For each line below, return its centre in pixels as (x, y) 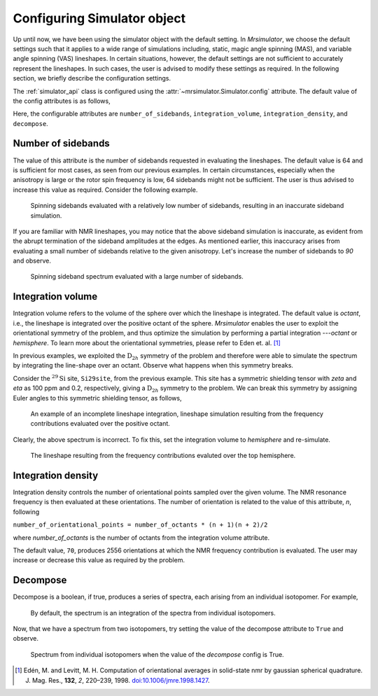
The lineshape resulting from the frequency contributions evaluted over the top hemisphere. (163, 456)
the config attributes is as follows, (62, 101)
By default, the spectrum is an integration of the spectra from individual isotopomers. (153, 613)
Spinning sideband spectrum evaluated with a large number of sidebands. (137, 277)
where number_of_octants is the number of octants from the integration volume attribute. (141, 537)
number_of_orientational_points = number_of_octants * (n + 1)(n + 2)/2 (140, 525)
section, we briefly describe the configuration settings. (92, 78)
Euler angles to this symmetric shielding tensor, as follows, (97, 398)
